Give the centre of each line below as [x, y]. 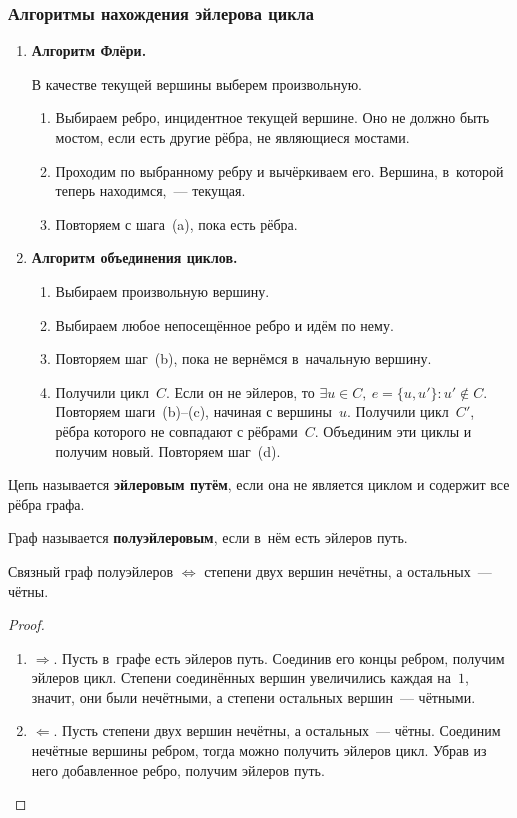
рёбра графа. [46, 503]
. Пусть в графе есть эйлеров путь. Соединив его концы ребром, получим [279, 657]
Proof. [26, 624]
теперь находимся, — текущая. [150, 190]
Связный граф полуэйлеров [91, 570]
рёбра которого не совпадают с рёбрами [176, 430]
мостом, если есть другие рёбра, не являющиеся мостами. [232, 137]
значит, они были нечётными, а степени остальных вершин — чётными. [253, 696]
